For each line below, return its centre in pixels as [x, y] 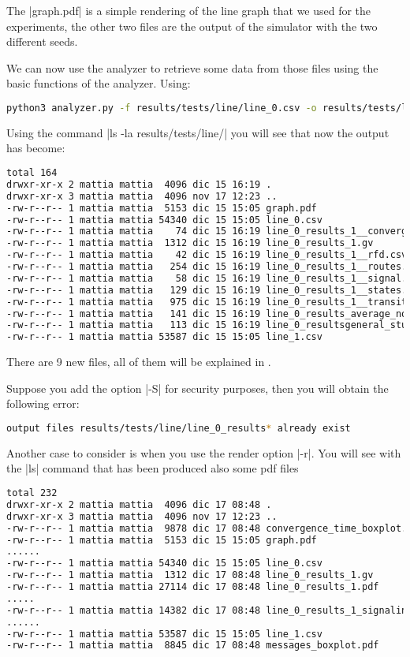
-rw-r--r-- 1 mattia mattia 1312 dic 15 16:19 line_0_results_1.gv [190, 243]
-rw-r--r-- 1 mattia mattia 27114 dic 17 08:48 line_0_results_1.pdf [193, 587]
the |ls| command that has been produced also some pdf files [153, 468]
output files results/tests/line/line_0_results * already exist [179, 428]
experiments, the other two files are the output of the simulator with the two [192, 26]
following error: [43, 403]
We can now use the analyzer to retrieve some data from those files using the [192, 67]
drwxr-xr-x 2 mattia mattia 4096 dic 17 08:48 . [139, 504]
